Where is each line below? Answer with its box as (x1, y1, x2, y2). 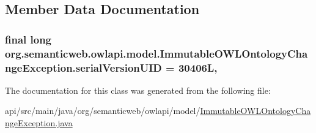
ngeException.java (5, 116, 73, 129)
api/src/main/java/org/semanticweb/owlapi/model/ (5, 104, 200, 117)
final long (5, 31, 52, 47)
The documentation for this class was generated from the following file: (5, 83, 271, 96)
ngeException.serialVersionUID (5, 59, 162, 75)
